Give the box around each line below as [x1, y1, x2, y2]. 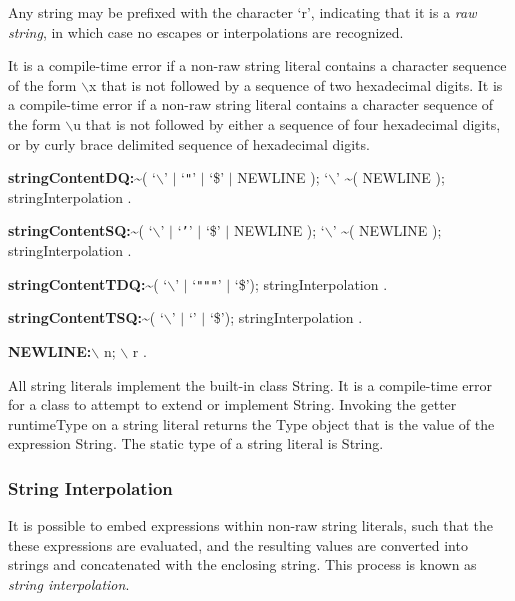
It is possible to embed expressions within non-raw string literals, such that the [8, 515, 494, 536]
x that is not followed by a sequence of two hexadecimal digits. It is [89, 74, 503, 95]
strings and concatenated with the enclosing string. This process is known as [8, 554, 477, 575]
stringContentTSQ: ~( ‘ [8, 307, 164, 328]
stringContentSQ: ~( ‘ [8, 220, 153, 241]
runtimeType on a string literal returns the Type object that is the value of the [8, 413, 495, 434]
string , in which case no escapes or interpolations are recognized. [8, 21, 404, 42]
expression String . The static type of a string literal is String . [8, 433, 384, 454]
